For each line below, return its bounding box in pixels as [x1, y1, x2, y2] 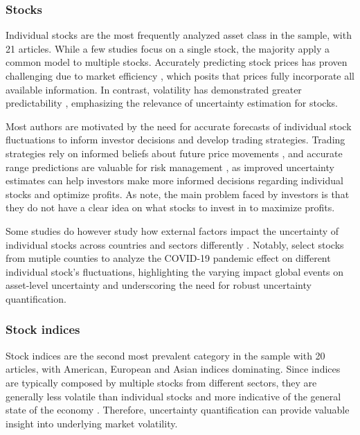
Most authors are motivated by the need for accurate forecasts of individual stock [6, 118, 352, 133]
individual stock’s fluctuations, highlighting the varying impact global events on [6, 264, 344, 278]
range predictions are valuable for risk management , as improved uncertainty [6, 159, 334, 174]
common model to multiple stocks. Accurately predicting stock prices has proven [6, 55, 348, 69]
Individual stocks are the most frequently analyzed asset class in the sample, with [6, 28, 352, 42]
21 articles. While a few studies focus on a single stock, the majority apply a [6, 41, 330, 55]
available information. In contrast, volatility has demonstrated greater [6, 82, 302, 96]
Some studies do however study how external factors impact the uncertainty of [6, 223, 339, 238]
